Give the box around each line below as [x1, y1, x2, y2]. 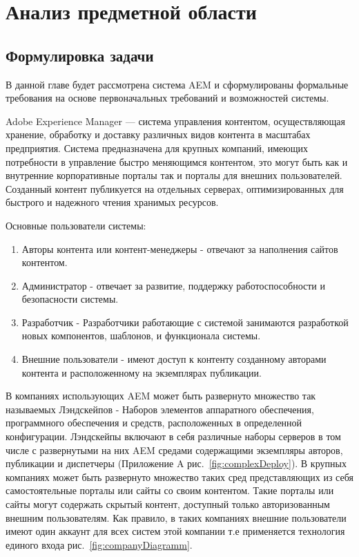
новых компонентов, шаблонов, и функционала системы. [21, 328, 261, 343]
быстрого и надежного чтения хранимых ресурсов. [6, 195, 219, 209]
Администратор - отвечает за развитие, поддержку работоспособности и [21, 278, 325, 292]
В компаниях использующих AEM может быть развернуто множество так [6, 388, 316, 403]
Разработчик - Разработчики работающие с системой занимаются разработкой [21, 314, 349, 329]
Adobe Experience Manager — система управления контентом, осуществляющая [6, 113, 345, 128]
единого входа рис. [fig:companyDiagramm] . [6, 537, 193, 551]
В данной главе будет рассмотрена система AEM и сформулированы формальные [6, 77, 349, 91]
